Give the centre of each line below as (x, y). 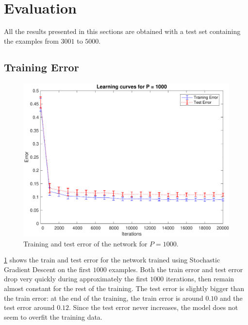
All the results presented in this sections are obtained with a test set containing (122, 31)
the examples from (31, 41)
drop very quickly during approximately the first (76, 279)
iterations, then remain (200, 279)
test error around (29, 307)
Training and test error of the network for (85, 243)
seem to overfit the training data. (53, 317)
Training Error (41, 67)
